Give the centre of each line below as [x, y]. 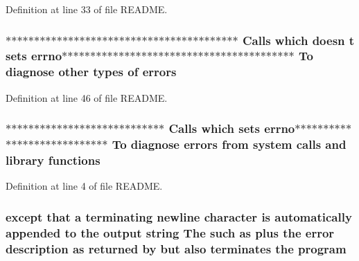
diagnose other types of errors [91, 72]
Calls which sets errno [232, 128]
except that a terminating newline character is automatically [179, 216]
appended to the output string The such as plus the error [170, 232]
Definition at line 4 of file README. [84, 186]
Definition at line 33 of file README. [87, 9]
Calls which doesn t [298, 40]
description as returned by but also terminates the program [176, 248]
